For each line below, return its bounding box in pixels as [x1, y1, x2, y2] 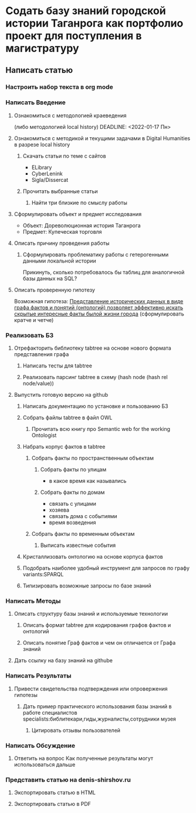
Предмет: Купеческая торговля [22, 228, 102, 235]
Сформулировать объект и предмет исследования [13, 210, 142, 217]
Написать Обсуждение [5, 741, 76, 749]
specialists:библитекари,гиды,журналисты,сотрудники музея [22, 715, 177, 722]
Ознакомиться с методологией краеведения [13, 112, 127, 119]
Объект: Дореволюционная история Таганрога [22, 222, 141, 229]
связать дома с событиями [49, 513, 118, 520]
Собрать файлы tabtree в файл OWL [22, 414, 113, 422]
